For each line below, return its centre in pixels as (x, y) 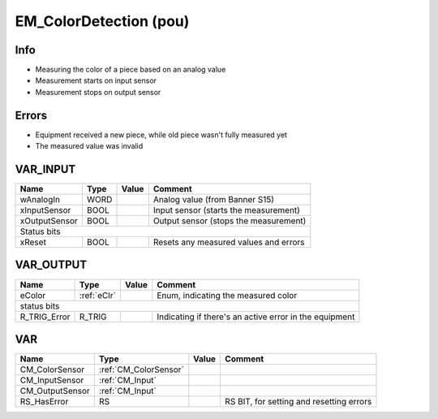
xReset (33, 242)
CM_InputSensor (52, 380)
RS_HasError (44, 402)
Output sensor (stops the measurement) (230, 221)
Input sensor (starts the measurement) (226, 210)
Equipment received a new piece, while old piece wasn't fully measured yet (161, 135)
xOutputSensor (49, 221)
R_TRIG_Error (45, 317)
